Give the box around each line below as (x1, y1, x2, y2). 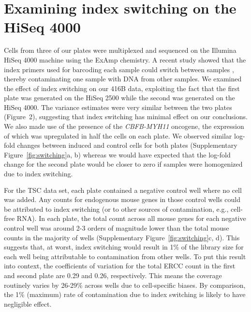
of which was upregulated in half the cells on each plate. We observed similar (4, 130, 232, 140)
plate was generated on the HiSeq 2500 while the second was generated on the (4, 93, 235, 103)
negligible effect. (4, 298, 52, 309)
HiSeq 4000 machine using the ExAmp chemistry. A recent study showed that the (4, 54, 246, 64)
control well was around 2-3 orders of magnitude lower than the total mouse (4, 223, 229, 233)
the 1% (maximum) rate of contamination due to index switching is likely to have (4, 289, 246, 299)
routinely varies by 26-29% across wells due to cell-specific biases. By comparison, (4, 280, 246, 290)
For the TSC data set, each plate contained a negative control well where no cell (4, 185, 242, 195)
